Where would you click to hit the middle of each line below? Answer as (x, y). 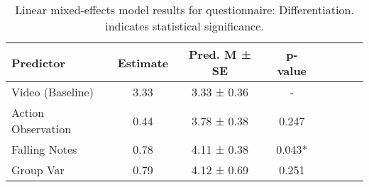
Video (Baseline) (53, 92)
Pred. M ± (220, 54)
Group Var (38, 170)
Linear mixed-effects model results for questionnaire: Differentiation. (184, 10)
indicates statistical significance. (184, 26)
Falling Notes (44, 149)
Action (28, 112)
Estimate (143, 62)
